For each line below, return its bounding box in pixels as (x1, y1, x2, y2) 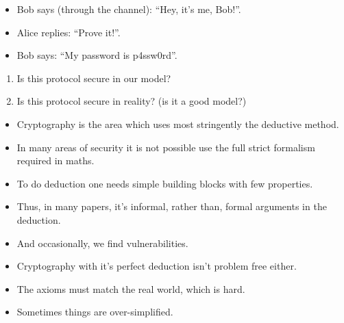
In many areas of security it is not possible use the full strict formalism (16, 140, 315, 154)
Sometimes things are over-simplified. (16, 305, 173, 319)
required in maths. (16, 153, 95, 168)
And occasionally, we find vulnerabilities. (16, 235, 188, 250)
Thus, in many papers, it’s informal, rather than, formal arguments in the (16, 199, 327, 214)
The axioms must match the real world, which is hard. (16, 281, 245, 296)
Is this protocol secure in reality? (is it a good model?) (16, 94, 247, 108)
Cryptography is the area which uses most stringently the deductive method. (16, 116, 339, 131)
